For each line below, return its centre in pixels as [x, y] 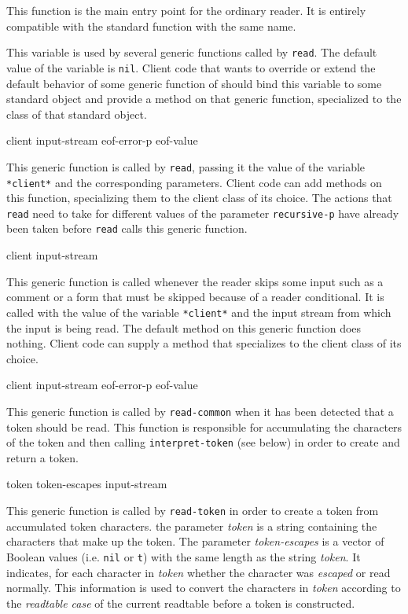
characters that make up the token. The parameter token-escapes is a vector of [195, 541]
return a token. [42, 457]
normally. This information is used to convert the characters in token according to [204, 588]
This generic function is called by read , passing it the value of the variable [186, 166]
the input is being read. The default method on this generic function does [184, 327]
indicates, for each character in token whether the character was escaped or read [198, 572]
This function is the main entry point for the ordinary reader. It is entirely [186, 10]
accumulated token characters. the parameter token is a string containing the [192, 526]
